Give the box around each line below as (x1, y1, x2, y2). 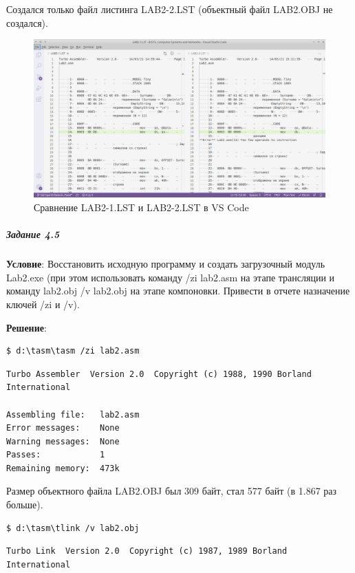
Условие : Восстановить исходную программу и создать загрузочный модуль (6, 257, 325, 271)
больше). (6, 497, 43, 512)
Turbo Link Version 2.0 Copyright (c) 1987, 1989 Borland (6, 546, 288, 556)
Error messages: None (6, 423, 120, 433)
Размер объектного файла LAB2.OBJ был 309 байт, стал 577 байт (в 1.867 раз (6, 484, 337, 498)
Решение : (6, 320, 47, 334)
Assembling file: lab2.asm (6, 409, 140, 420)
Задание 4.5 (6, 227, 60, 241)
